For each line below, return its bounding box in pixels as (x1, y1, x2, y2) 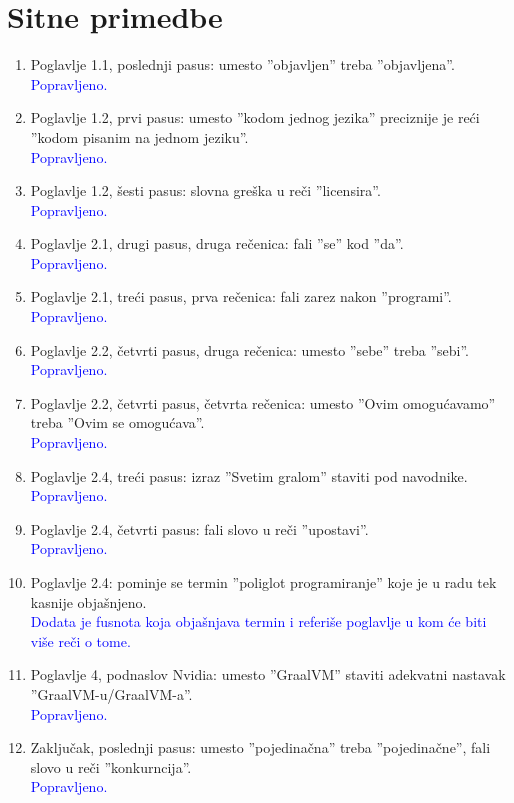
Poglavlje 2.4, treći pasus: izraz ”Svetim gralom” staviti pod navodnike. (30, 465, 468, 486)
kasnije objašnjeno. (30, 591, 147, 612)
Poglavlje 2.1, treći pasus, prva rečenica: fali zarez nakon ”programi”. (30, 286, 452, 307)
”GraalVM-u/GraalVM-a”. (30, 683, 193, 704)
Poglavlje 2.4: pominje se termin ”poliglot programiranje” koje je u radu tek (30, 572, 497, 592)
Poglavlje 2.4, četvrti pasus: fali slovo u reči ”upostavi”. (30, 518, 369, 539)
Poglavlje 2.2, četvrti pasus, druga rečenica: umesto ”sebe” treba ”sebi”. (30, 339, 469, 360)
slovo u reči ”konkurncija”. (30, 756, 192, 777)
